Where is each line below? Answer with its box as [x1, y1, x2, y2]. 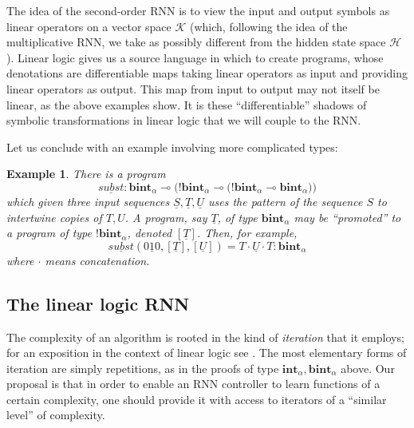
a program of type [6, 224, 93, 241]
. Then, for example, [196, 224, 298, 241]
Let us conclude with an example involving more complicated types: [6, 138, 338, 155]
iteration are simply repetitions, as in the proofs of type [6, 359, 279, 376]
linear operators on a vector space [6, 18, 172, 34]
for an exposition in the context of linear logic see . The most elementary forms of [6, 344, 407, 361]
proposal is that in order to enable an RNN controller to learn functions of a [6, 375, 380, 392]
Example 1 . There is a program [6, 165, 166, 182]
